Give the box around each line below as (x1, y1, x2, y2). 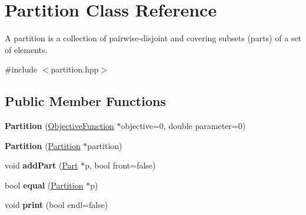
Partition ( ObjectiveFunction (5, 120, 114, 132)
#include (5, 63, 38, 75)
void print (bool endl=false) (5, 199, 108, 211)
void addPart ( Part (5, 159, 78, 171)
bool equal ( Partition (5, 178, 84, 191)
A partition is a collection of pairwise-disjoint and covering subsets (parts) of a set (5, 32, 301, 44)
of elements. (5, 43, 48, 55)
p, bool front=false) (85, 159, 156, 171)
